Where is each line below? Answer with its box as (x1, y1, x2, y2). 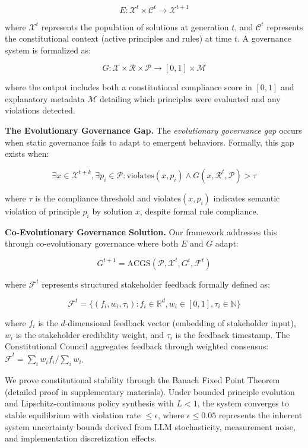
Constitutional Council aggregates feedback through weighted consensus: (5, 340, 269, 352)
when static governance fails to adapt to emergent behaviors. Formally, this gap (5, 135, 294, 148)
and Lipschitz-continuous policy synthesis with (5, 397, 174, 409)
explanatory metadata (5, 92, 85, 105)
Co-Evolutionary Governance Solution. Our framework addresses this (5, 225, 277, 238)
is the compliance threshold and (35, 191, 151, 204)
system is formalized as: (5, 43, 91, 56)
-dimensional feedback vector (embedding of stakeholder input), (65, 316, 296, 329)
